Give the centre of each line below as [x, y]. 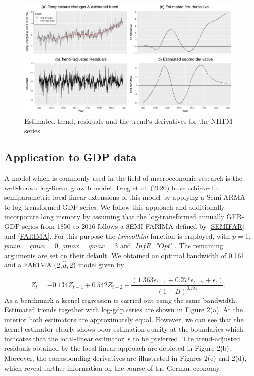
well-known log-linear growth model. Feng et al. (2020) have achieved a [112, 187]
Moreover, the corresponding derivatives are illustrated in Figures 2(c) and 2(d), [126, 358]
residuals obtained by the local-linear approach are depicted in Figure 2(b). [118, 348]
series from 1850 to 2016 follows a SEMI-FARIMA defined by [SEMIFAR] [133, 226]
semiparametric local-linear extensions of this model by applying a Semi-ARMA [125, 197]
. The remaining [199, 245]
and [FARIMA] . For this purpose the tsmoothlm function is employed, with [117, 236]
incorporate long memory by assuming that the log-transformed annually [114, 216]
